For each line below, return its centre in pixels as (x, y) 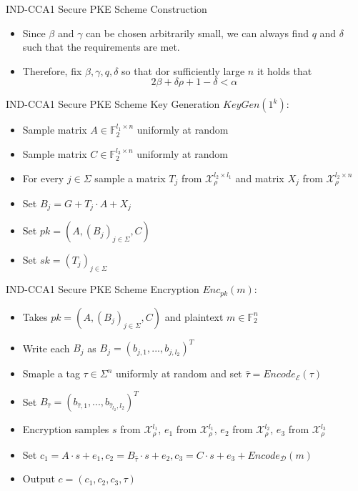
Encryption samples (66, 429)
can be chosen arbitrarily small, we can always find (197, 33)
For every (43, 178)
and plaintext (194, 316)
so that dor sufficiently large (183, 70)
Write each (46, 348)
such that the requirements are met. (101, 47)
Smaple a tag (51, 373)
